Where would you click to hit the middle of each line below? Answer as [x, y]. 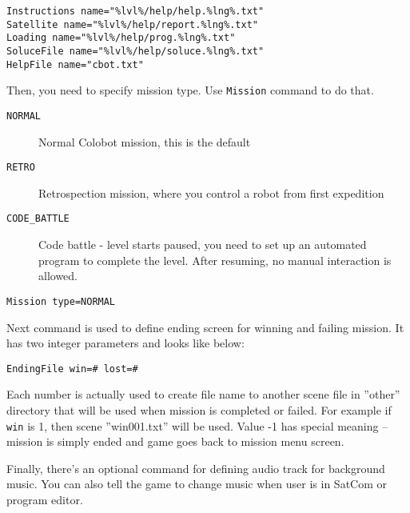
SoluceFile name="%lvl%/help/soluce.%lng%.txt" [135, 51]
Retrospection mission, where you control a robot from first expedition [211, 192]
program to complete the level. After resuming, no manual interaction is [215, 260]
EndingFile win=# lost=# [72, 369]
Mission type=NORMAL [61, 301]
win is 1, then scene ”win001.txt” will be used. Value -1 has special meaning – [197, 425]
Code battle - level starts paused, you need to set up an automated [203, 244]
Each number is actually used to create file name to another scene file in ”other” [203, 394]
